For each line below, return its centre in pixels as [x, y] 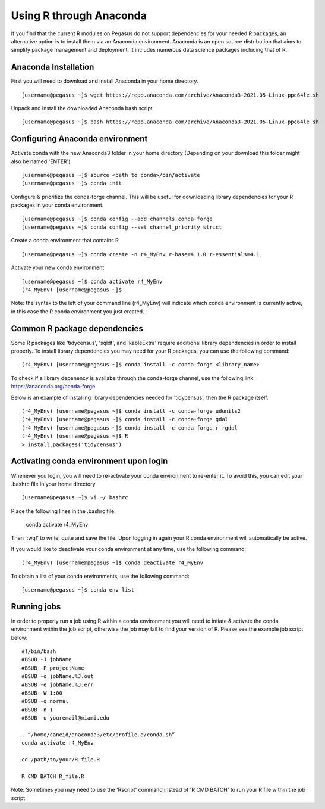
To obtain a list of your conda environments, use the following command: [100, 576]
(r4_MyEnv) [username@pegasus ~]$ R [75, 436]
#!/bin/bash [39, 651]
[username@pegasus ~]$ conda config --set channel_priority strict [122, 227]
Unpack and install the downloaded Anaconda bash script [82, 108]
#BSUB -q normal [45, 701]
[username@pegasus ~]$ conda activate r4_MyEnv [92, 281]
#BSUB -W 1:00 [42, 693]
